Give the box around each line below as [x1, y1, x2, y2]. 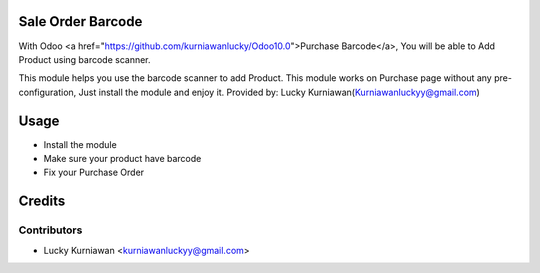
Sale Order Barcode [18, 13, 143, 30]
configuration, [18, 86, 77, 98]
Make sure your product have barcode [43, 152, 202, 164]
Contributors [18, 223, 83, 237]
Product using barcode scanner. [18, 53, 151, 65]
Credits [18, 193, 66, 210]
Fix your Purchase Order [43, 166, 145, 179]
